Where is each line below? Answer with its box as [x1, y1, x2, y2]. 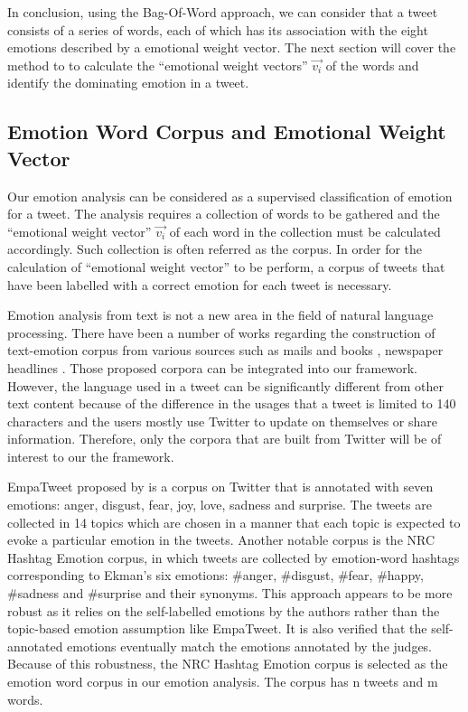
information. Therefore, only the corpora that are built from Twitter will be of [7, 429, 442, 448]
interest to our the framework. [7, 446, 174, 465]
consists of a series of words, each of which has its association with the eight [7, 20, 428, 39]
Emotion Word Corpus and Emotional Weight [7, 117, 446, 145]
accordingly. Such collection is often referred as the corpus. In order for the [7, 239, 423, 258]
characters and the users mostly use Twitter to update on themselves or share [7, 411, 438, 430]
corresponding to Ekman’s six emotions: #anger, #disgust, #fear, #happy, [7, 566, 424, 585]
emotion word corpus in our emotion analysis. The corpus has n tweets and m [7, 672, 438, 690]
